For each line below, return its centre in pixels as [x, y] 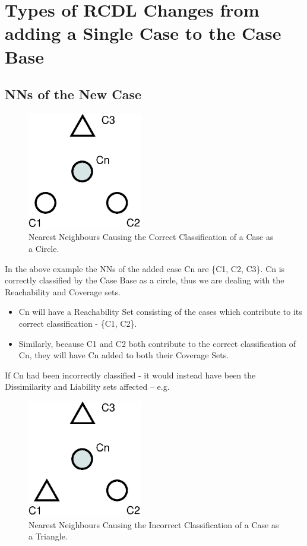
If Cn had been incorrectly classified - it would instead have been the [130, 375]
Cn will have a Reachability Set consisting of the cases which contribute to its [160, 312]
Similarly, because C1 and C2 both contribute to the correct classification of [157, 343]
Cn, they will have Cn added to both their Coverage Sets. [124, 355]
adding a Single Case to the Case [143, 33]
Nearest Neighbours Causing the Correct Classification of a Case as [151, 237]
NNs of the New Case [73, 94]
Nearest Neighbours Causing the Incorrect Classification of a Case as [154, 524]
